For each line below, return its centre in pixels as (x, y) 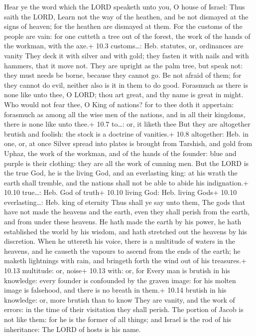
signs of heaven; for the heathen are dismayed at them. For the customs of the (123, 26)
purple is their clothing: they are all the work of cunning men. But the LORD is (127, 163)
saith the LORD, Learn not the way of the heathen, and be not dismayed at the (126, 16)
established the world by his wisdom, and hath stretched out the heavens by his (126, 231)
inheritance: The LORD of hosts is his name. (72, 329)
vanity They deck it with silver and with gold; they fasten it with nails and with (127, 55)
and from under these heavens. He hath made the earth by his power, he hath (123, 222)
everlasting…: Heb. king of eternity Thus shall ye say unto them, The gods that (125, 202)
